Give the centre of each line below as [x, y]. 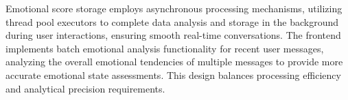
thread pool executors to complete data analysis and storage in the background [172, 21]
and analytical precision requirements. [85, 88]
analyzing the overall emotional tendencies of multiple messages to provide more [174, 62]
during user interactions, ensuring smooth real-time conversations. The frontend [173, 35]
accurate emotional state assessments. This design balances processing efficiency [173, 74]
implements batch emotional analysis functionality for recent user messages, [165, 48]
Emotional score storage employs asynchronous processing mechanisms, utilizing [174, 8]
